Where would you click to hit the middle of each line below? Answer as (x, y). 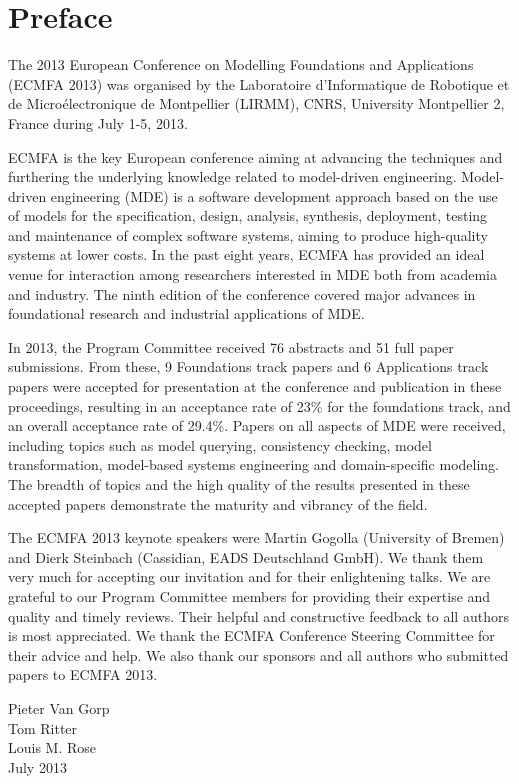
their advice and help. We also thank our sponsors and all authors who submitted (258, 654)
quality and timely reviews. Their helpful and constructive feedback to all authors (258, 615)
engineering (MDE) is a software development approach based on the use (274, 195)
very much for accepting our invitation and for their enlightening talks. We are (249, 576)
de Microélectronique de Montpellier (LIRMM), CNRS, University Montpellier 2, (256, 103)
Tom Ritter (43, 727)
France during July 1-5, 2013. (98, 122)
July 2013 (37, 766)
